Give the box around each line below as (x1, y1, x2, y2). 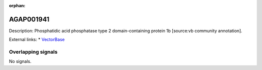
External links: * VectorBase (9, 36, 65, 43)
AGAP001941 (9, 15, 49, 23)
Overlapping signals (9, 48, 58, 55)
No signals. (9, 58, 32, 64)
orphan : (9, 3, 26, 8)
